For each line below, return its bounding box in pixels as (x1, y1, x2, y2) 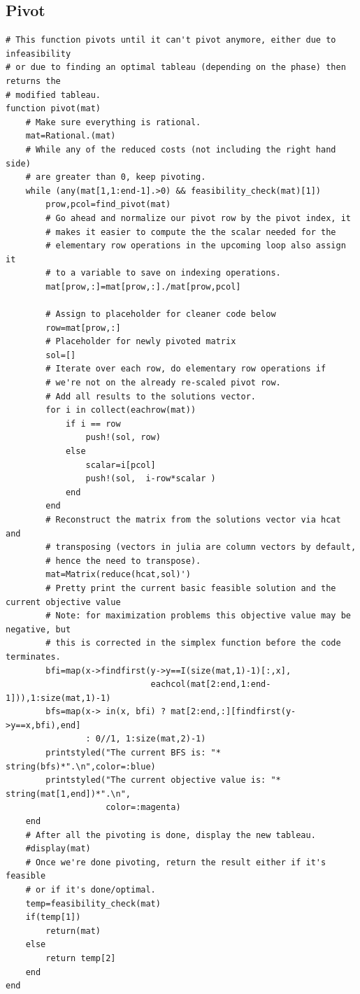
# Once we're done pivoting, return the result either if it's (25, 857, 326, 867)
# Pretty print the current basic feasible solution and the (45, 583, 336, 593)
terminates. (6, 651, 61, 662)
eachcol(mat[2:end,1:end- (150, 679, 271, 690)
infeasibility (6, 48, 71, 59)
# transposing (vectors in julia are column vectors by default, (45, 542, 357, 553)
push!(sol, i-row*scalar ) (85, 474, 216, 484)
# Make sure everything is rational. (25, 117, 201, 127)
